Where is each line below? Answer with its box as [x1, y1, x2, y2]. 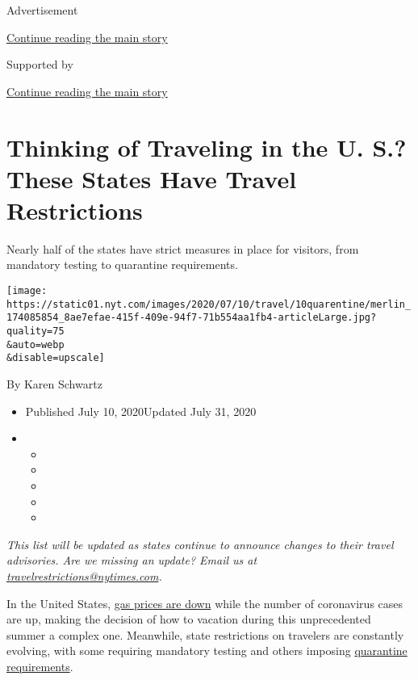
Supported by [6, 56, 73, 73]
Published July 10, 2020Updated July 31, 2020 [25, 402, 257, 419]
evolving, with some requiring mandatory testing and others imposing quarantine [6, 642, 408, 659]
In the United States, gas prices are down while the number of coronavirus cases [6, 594, 403, 611]
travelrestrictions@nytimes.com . [6, 567, 162, 584]
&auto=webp [6, 338, 65, 350]
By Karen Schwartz [6, 376, 102, 392]
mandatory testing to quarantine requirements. [6, 256, 238, 273]
